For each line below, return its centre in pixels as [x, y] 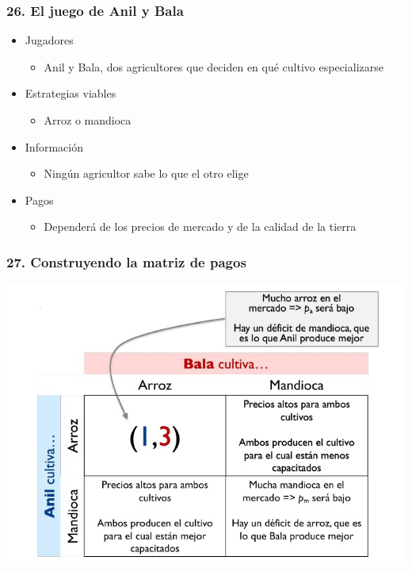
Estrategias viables [71, 93]
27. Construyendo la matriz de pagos [126, 261]
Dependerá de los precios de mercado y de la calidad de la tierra [200, 226]
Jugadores [49, 40]
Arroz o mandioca [88, 120]
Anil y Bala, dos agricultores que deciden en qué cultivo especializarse [214, 66]
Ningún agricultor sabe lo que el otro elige [146, 173]
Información [54, 146]
